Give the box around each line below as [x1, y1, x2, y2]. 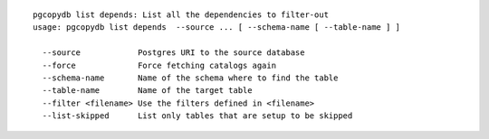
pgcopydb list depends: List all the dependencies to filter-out [33, 10, 330, 20]
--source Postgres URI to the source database [42, 48, 305, 58]
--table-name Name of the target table [42, 86, 253, 96]
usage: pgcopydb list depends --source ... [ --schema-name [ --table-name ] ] [33, 23, 401, 32]
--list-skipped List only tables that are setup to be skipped [42, 111, 353, 121]
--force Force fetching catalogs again [42, 60, 276, 70]
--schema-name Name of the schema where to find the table [42, 72, 339, 83]
